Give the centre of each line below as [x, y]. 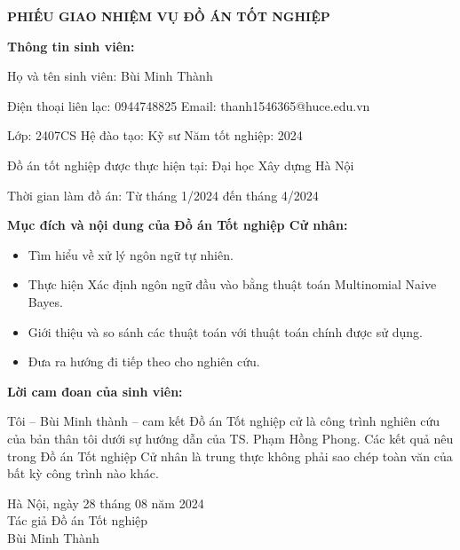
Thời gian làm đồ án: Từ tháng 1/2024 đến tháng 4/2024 [163, 195]
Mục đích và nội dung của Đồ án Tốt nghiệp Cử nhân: [178, 225]
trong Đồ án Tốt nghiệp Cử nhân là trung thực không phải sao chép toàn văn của [230, 456]
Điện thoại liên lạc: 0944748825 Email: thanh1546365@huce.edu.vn [189, 105]
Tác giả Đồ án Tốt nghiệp [78, 520]
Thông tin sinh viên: [71, 46]
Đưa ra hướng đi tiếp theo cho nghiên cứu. [144, 361]
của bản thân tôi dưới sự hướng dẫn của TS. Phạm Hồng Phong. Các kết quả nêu [230, 438]
